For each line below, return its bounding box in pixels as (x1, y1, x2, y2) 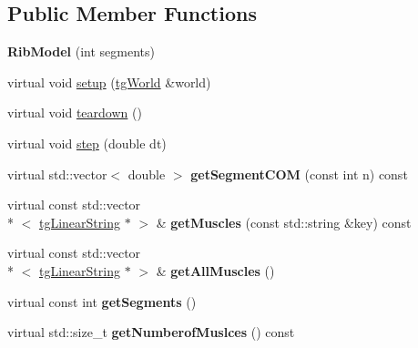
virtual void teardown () (7, 103, 142, 122)
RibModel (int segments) (7, 42, 155, 61)
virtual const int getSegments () (7, 292, 197, 311)
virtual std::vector (7, 164, 107, 183)
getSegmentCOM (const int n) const (190, 164, 408, 183)
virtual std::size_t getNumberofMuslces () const (7, 322, 295, 342)
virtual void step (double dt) (7, 133, 167, 152)
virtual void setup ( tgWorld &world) (7, 72, 211, 91)
